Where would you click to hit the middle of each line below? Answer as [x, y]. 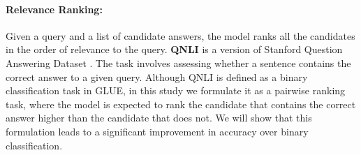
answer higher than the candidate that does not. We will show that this [159, 118]
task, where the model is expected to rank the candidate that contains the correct [181, 104]
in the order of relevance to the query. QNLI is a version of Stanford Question [174, 49]
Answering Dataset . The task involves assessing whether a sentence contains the [178, 62]
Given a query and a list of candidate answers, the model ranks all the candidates [180, 35]
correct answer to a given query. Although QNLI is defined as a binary [157, 76]
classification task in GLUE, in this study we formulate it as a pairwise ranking [176, 90]
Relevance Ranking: [54, 9]
